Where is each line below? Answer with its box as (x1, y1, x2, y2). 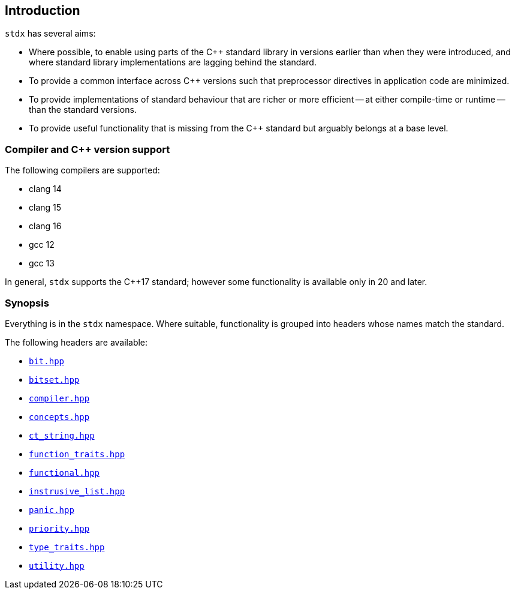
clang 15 (29, 202, 62, 213)
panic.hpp (29, 505, 74, 515)
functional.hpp (29, 467, 100, 478)
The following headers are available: (5, 337, 148, 347)
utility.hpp (29, 560, 85, 571)
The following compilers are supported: (5, 165, 160, 176)
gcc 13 (29, 258, 55, 269)
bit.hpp (29, 356, 65, 366)
